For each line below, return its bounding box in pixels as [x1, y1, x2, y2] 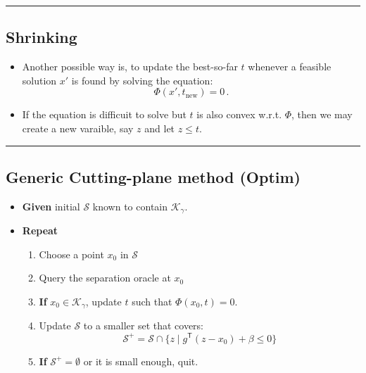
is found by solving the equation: [71, 72, 213, 87]
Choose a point [39, 246, 104, 261]
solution [22, 72, 57, 87]
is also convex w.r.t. [196, 107, 282, 122]
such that [132, 294, 172, 309]
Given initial [22, 198, 80, 213]
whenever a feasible [248, 59, 332, 74]
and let [144, 120, 175, 135]
